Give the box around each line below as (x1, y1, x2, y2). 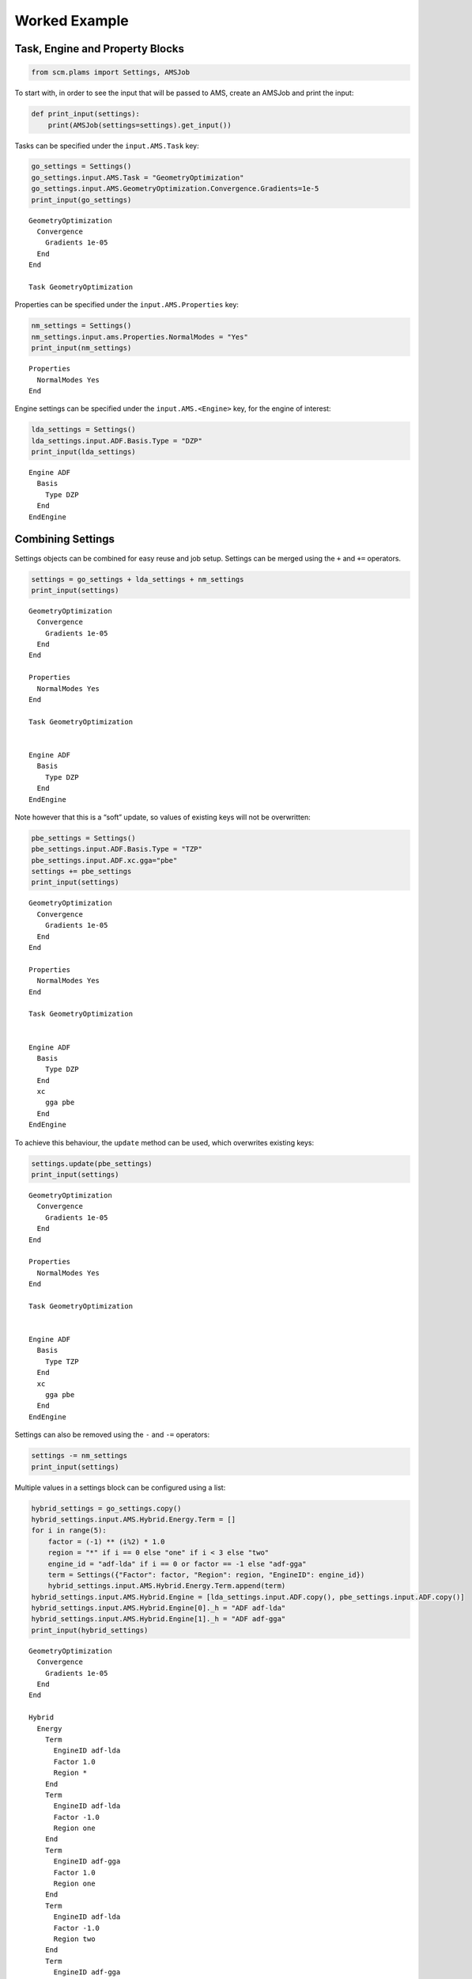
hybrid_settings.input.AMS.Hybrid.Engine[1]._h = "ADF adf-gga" (31, 1615, 286, 1624)
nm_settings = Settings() (31, 321, 132, 330)
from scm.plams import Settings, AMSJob (31, 68, 190, 77)
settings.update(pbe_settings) (31, 1159, 153, 1168)
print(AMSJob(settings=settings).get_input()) (47, 120, 232, 130)
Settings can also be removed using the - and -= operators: (14, 1430, 210, 1440)
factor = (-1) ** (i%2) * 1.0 (47, 1536, 165, 1546)
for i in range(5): (31, 1526, 107, 1535)
